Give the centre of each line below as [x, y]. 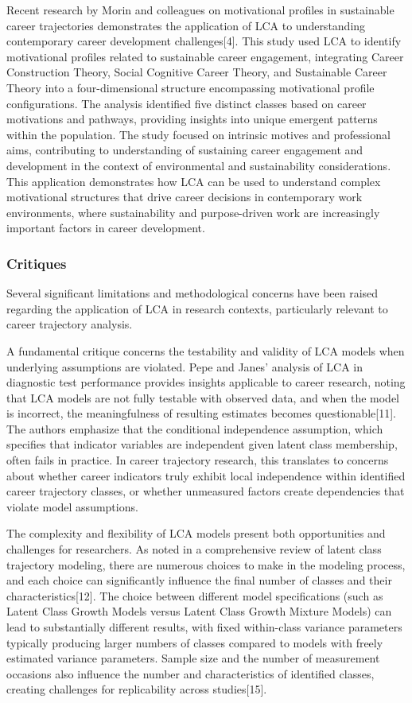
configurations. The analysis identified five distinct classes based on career [187, 103]
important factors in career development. [106, 228]
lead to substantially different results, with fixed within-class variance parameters [204, 627]
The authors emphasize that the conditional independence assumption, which [195, 428]
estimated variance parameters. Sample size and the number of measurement [193, 658]
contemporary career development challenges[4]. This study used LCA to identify [204, 41]
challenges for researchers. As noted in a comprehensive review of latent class [194, 549]
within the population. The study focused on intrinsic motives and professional [198, 134]
